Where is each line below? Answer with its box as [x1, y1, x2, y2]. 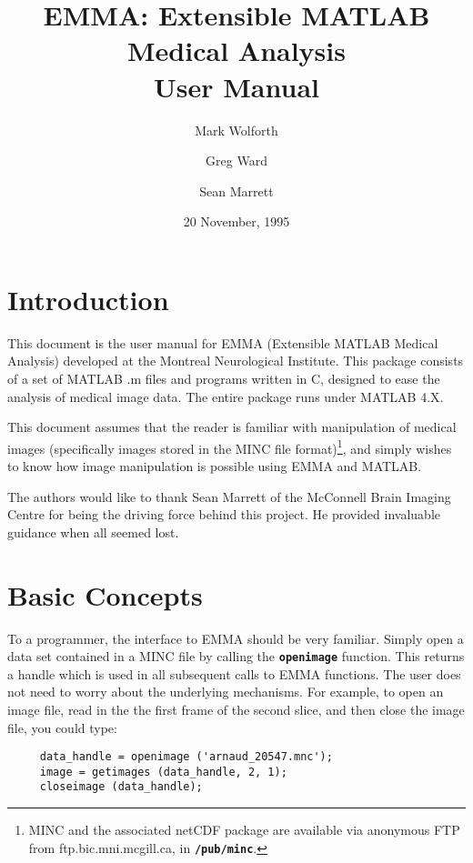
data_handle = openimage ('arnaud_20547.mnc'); [39, 750, 333, 764]
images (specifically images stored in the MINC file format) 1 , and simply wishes [7, 436, 452, 457]
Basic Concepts [7, 576, 203, 613]
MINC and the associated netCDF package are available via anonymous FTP [28, 820, 460, 839]
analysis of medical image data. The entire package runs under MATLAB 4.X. [7, 386, 444, 406]
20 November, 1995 [183, 212, 290, 231]
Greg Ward [206, 151, 267, 170]
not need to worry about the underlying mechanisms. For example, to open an [7, 682, 444, 701]
